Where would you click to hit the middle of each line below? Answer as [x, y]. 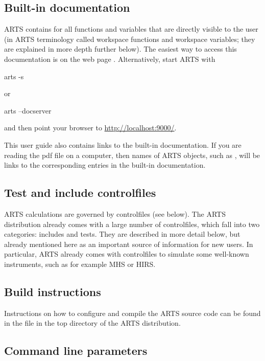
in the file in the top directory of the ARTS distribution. [92, 323]
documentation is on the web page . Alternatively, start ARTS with [110, 59]
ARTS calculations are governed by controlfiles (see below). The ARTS [115, 213]
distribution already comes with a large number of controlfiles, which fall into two [132, 224]
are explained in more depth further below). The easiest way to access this [121, 49]
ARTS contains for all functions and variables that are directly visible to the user [131, 29]
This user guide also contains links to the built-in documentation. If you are [123, 144]
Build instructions [53, 291]
